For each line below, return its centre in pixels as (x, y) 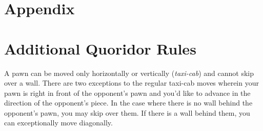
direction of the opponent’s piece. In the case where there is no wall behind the (128, 103)
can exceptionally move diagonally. (58, 123)
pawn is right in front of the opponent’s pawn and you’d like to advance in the (127, 93)
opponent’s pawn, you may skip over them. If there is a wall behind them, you (127, 112)
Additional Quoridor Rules (100, 48)
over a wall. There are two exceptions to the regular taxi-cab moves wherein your (131, 83)
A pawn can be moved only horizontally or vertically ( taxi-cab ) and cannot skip (129, 73)
